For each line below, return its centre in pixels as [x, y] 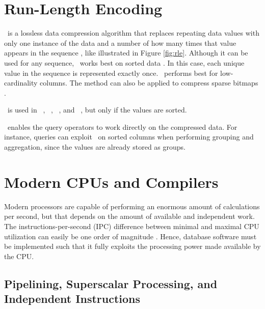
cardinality [21, 83]
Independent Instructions [72, 299]
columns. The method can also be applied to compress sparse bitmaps [149, 83]
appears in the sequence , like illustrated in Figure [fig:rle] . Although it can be [126, 53]
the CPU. [19, 256]
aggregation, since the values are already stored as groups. [95, 147]
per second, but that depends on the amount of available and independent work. [129, 216]
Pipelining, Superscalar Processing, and [111, 283]
